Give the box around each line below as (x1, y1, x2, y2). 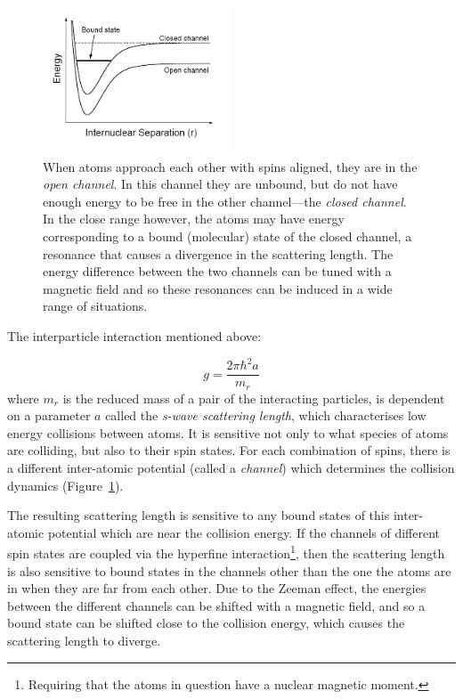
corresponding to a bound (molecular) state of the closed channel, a (43, 227, 412, 246)
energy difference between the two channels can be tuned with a (43, 262, 392, 280)
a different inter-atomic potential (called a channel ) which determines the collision (7, 458, 455, 476)
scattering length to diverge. (7, 630, 161, 649)
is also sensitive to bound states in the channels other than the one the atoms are (7, 561, 451, 580)
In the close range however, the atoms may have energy (43, 209, 345, 228)
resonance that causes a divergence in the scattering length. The (43, 244, 394, 263)
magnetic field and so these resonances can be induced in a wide (43, 279, 393, 297)
